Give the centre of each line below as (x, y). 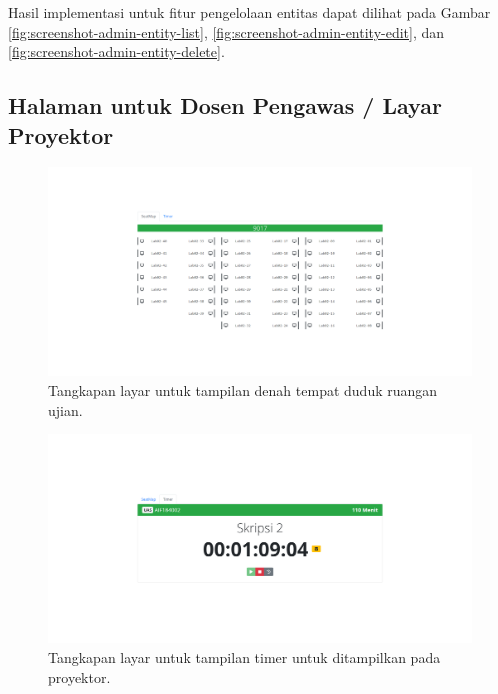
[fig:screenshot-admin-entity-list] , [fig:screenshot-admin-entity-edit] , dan (226, 31)
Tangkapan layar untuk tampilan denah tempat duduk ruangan (243, 390)
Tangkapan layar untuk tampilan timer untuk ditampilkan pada (244, 656)
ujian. (65, 409)
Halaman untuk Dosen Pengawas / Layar (225, 105)
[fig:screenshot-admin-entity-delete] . (116, 51)
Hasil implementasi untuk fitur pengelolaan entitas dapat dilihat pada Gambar (249, 12)
